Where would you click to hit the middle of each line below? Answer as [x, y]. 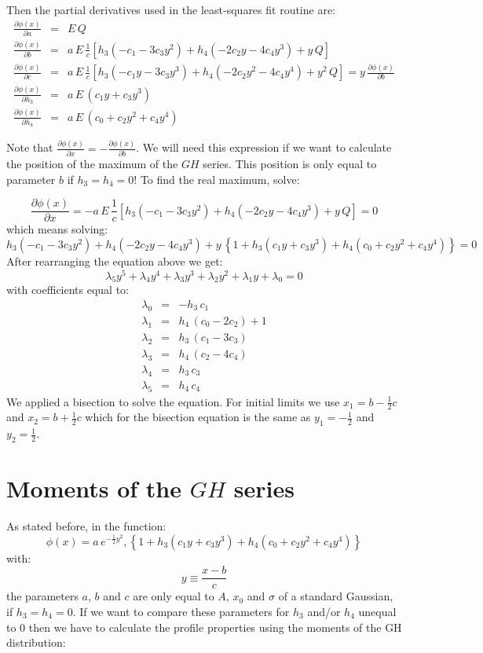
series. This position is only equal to [290, 164]
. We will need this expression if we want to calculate [264, 147]
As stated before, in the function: [86, 526]
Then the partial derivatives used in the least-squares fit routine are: [171, 9]
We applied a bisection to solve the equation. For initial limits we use [173, 401]
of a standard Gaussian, [336, 596]
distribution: [36, 642]
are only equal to [174, 596]
